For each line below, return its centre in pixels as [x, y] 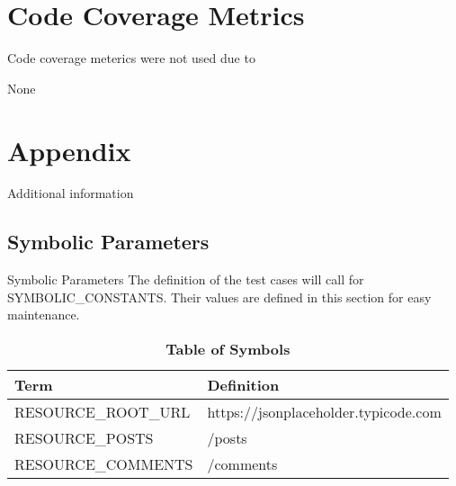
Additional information [71, 193]
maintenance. [44, 315]
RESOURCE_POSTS [84, 438]
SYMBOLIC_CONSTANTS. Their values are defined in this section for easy [219, 297]
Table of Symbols [228, 349]
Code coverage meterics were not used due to [131, 58]
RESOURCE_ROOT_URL [103, 412]
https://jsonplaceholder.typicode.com [324, 412]
